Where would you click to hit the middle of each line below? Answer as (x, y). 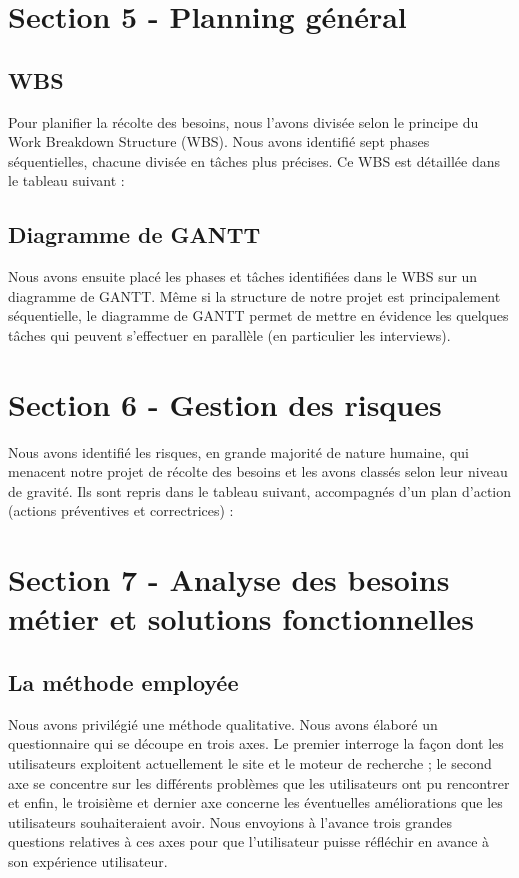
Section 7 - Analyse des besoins (229, 579)
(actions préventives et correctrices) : (121, 510)
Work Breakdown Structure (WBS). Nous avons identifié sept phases (219, 141)
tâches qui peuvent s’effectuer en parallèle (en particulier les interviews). (229, 334)
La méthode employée (123, 681)
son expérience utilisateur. (88, 860)
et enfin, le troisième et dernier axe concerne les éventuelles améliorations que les (255, 802)
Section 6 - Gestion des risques (225, 403)
